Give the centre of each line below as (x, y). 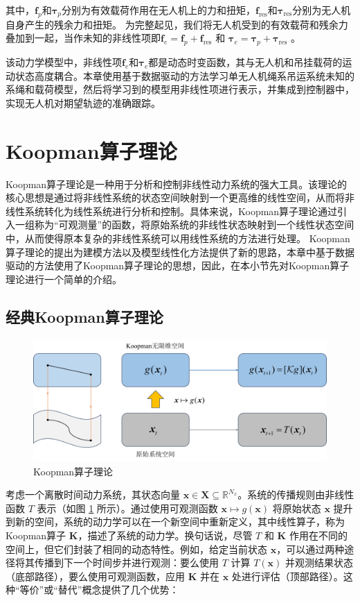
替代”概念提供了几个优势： (118, 590)
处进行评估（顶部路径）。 (287, 576)
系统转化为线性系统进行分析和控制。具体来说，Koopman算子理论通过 (181, 211)
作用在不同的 (318, 535)
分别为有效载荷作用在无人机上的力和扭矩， (158, 10)
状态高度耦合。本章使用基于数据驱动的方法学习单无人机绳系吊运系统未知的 (184, 75)
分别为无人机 (322, 10)
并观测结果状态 (319, 562)
